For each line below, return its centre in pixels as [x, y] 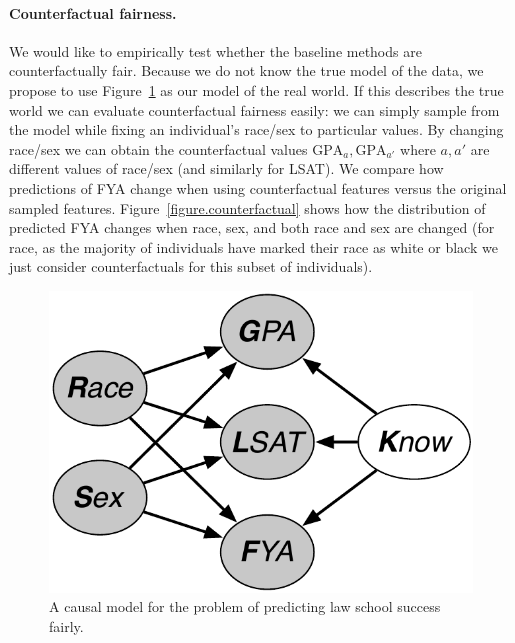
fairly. [66, 625]
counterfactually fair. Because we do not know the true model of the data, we [246, 70]
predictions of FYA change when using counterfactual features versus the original [258, 187]
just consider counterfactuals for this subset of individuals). [191, 266]
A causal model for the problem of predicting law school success [245, 606]
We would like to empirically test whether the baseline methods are [215, 50]
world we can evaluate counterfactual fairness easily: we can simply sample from [254, 109]
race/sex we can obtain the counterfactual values [158, 148]
